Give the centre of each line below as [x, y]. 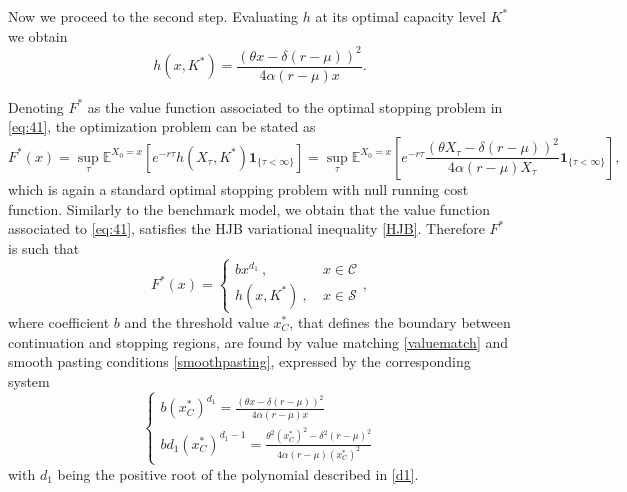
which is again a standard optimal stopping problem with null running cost [238, 188]
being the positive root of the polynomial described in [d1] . [238, 473]
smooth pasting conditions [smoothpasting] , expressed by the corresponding [239, 361]
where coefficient [59, 321]
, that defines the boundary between [400, 321]
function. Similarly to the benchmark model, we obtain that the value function [249, 208]
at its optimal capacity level [400, 16]
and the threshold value [196, 321]
